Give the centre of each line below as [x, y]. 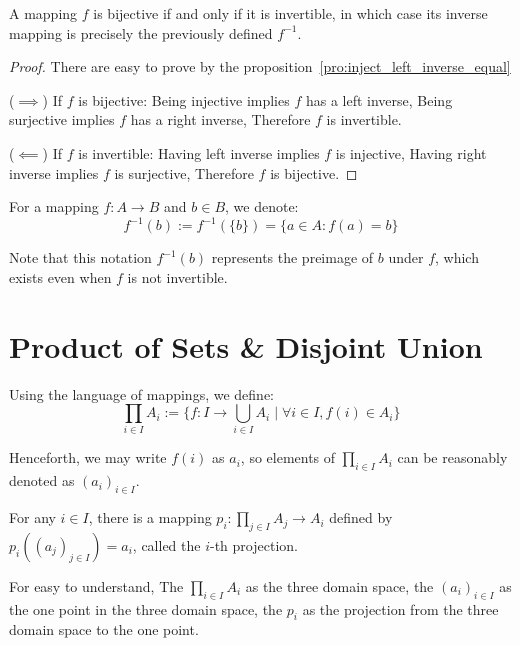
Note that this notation [80, 257]
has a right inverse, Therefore [220, 119]
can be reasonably [452, 457]
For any [32, 517]
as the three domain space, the [339, 585]
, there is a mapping [150, 517]
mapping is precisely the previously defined [141, 32]
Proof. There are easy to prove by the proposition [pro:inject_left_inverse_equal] [260, 66]
